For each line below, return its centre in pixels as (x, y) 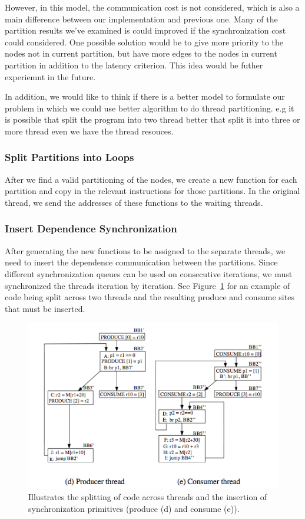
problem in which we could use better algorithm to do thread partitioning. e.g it (150, 108)
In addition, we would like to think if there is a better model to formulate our (145, 96)
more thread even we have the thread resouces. (89, 131)
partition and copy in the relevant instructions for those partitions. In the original (152, 191)
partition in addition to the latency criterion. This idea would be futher (134, 65)
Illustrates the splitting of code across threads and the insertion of (148, 497)
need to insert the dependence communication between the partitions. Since (141, 262)
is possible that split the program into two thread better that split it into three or (152, 119)
